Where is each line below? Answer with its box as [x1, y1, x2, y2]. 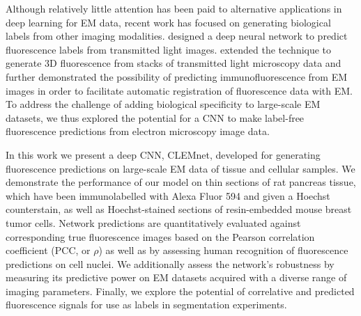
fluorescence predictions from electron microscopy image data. [6, 124, 270, 139]
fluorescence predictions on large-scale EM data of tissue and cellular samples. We [6, 161, 355, 175]
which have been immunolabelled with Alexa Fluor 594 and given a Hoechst [6, 188, 330, 203]
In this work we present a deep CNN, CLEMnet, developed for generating [6, 147, 321, 161]
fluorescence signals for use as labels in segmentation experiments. [6, 297, 287, 312]
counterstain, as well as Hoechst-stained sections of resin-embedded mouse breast [6, 202, 352, 216]
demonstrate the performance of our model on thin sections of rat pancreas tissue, [6, 175, 356, 189]
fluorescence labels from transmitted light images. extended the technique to [6, 42, 332, 56]
